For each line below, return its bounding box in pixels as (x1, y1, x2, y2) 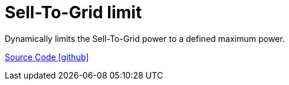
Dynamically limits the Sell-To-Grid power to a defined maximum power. (5, 33, 285, 44)
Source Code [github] (5, 51, 89, 62)
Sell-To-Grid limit (5, 2, 142, 22)
